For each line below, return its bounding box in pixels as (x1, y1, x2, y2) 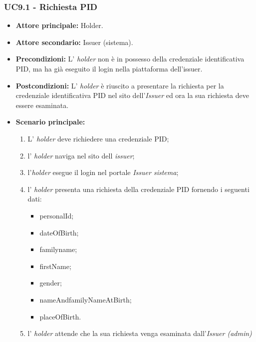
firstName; (39, 260, 71, 271)
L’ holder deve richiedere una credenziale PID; (27, 133, 169, 143)
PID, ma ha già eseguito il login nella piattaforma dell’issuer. (15, 63, 203, 73)
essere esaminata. (15, 99, 69, 110)
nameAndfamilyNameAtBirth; (39, 294, 132, 304)
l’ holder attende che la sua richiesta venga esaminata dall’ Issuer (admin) (27, 328, 252, 338)
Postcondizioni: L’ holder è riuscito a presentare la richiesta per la (15, 80, 224, 90)
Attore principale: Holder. (15, 20, 103, 30)
